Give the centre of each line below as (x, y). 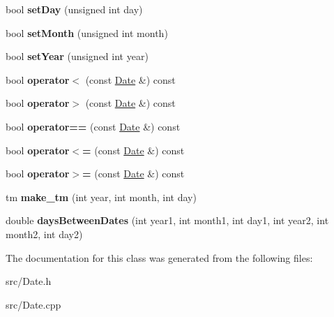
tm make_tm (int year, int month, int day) (101, 197)
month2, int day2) (44, 234)
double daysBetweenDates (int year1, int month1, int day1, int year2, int (167, 220)
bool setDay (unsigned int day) (74, 9)
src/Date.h (29, 281)
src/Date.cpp (33, 304)
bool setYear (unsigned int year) (77, 56)
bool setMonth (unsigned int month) (87, 32)
